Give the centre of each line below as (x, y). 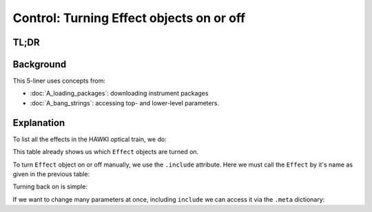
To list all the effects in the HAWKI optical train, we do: (90, 139)
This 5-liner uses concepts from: (59, 81)
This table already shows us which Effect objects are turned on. (106, 152)
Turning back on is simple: (50, 187)
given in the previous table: (51, 174)
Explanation (39, 123)
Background (40, 64)
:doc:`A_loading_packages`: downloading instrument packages (119, 94)
